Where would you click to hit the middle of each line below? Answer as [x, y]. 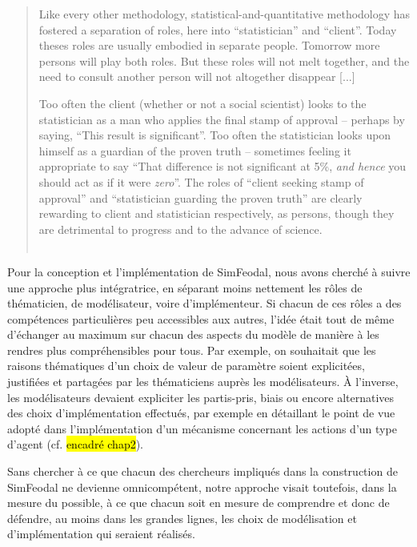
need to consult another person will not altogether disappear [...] [197, 76]
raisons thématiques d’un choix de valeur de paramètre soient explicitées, [186, 366]
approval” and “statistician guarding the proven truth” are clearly [200, 197]
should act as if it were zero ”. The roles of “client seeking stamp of [201, 181]
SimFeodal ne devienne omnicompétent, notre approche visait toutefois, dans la [202, 487]
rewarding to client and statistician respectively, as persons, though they [217, 213]
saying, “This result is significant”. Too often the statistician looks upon [215, 135]
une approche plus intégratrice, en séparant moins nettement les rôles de [185, 287]
